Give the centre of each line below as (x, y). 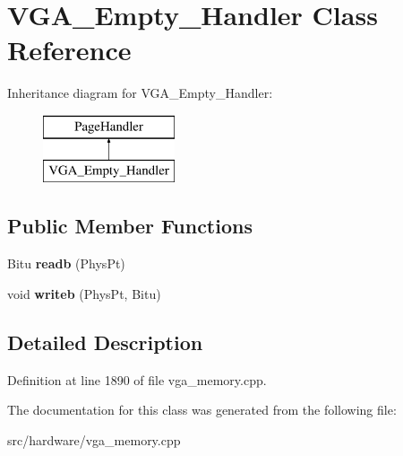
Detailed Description (105, 342)
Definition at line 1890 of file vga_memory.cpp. (137, 379)
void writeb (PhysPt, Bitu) (84, 293)
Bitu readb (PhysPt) (66, 263)
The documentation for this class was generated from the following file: (202, 410)
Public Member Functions (130, 226)
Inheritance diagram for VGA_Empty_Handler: (140, 93)
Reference (69, 50)
